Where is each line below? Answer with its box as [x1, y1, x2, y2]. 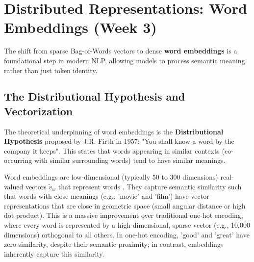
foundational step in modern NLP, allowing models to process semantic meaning [4, 55, 245, 65]
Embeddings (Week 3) [4, 17, 157, 37]
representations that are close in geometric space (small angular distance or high [4, 200, 246, 210]
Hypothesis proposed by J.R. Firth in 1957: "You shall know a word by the [4, 136, 234, 146]
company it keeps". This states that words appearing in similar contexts [4, 145, 220, 156]
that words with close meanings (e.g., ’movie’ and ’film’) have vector [4, 191, 209, 201]
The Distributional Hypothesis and [4, 89, 185, 104]
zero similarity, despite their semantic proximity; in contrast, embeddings [4, 239, 224, 249]
